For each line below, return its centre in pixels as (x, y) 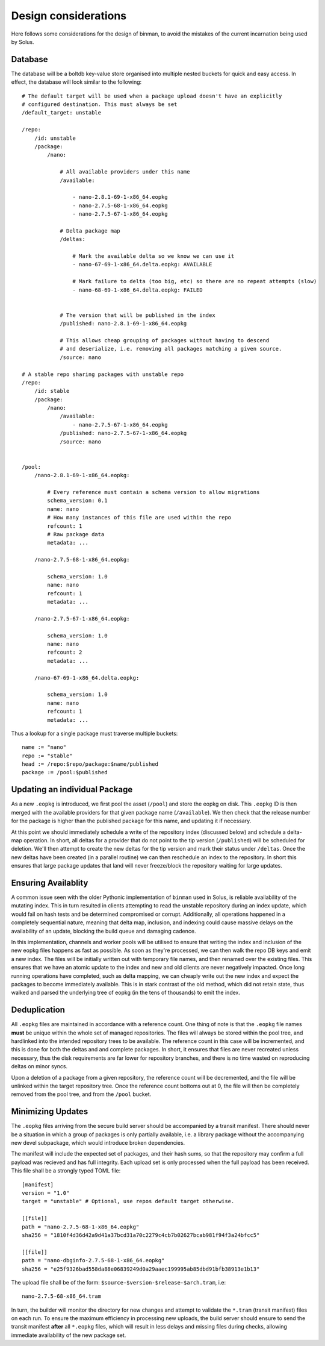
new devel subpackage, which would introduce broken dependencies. (98, 1143)
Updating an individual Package (72, 790)
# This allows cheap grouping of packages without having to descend (165, 340)
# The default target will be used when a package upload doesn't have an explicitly (152, 96)
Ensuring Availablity (50, 883)
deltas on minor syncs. (39, 1066)
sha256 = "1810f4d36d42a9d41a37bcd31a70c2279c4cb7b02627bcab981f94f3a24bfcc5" (141, 1235)
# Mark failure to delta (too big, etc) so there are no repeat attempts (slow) (195, 281)
